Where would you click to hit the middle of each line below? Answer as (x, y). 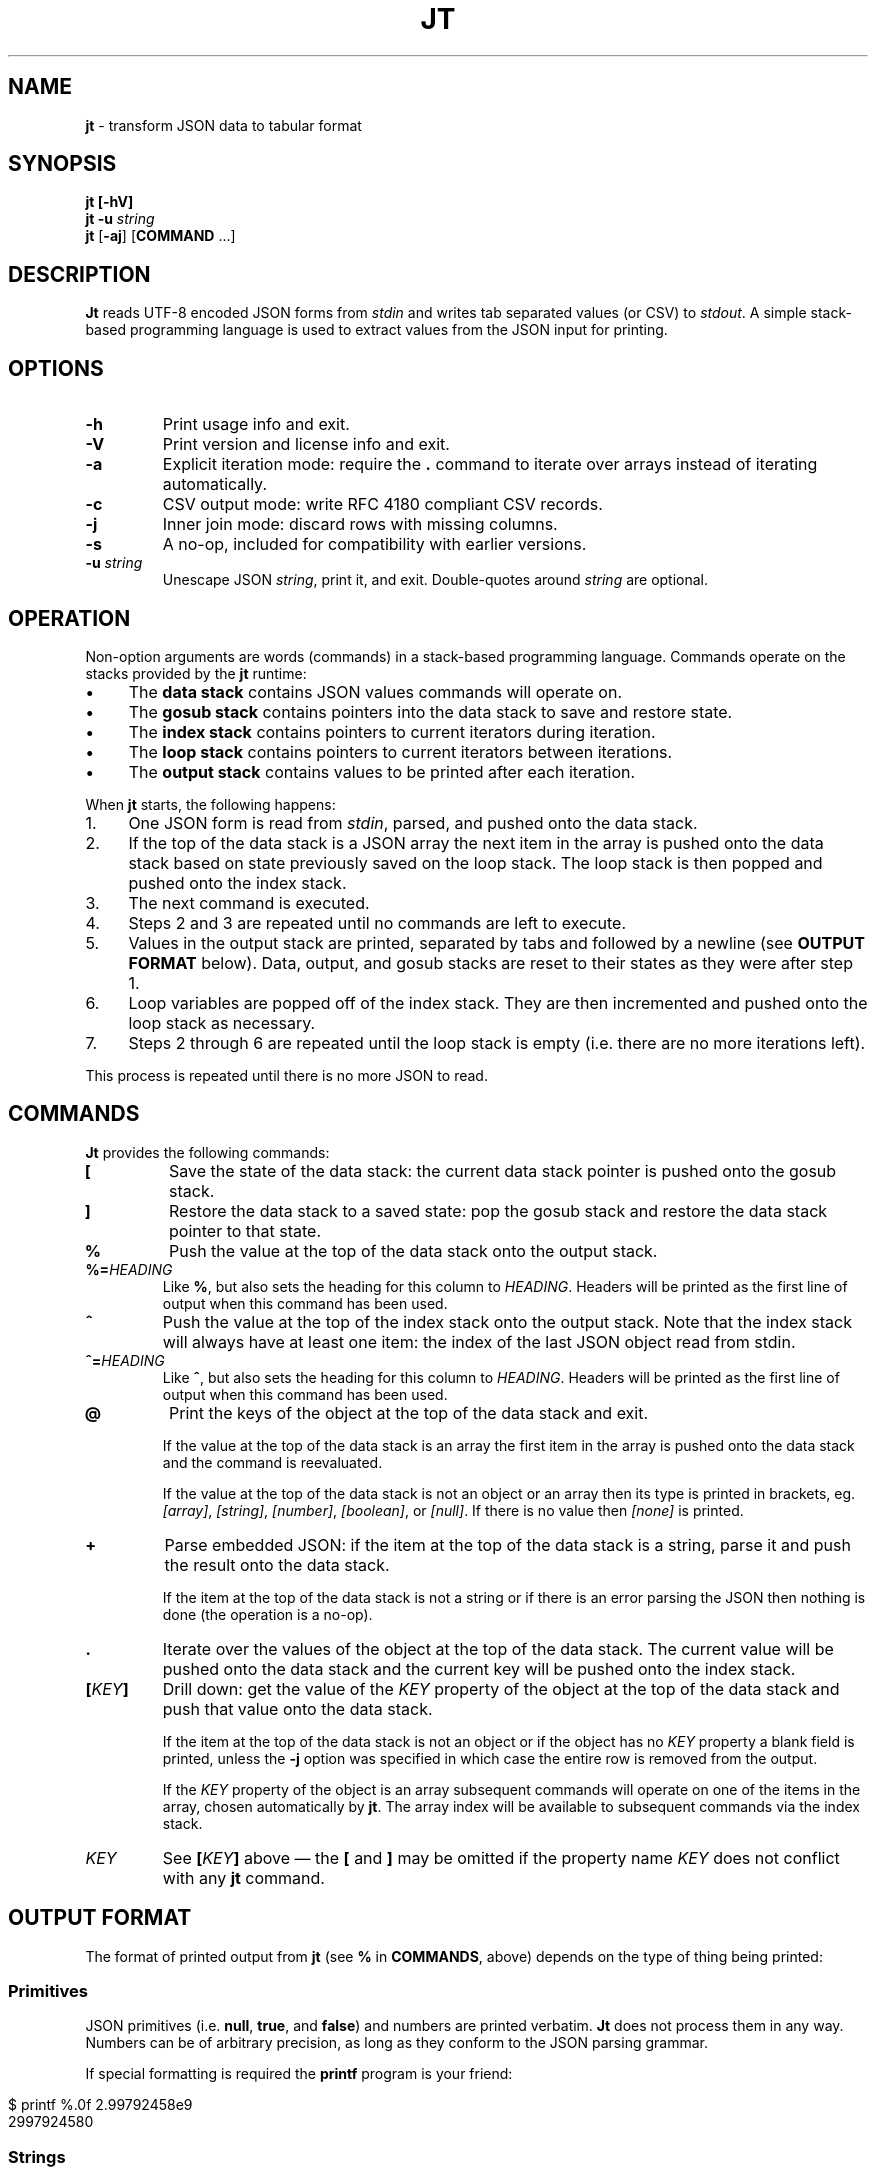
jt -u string (120, 219)
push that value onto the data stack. (297, 1708)
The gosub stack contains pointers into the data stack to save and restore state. (430, 711)
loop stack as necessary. (222, 1022)
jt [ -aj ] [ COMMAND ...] (160, 236)
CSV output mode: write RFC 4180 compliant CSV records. (382, 504)
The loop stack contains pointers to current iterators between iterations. (400, 751)
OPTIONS (56, 368)
